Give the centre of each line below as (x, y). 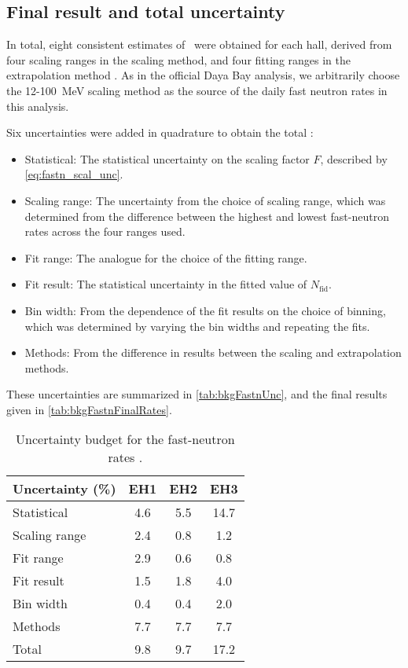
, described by (354, 158)
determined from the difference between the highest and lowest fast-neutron (207, 216)
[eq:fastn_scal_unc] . (74, 174)
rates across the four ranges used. (105, 231)
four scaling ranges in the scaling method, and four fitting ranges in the (179, 59)
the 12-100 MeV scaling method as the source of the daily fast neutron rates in (197, 90)
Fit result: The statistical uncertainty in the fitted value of (166, 284)
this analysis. (38, 106)
